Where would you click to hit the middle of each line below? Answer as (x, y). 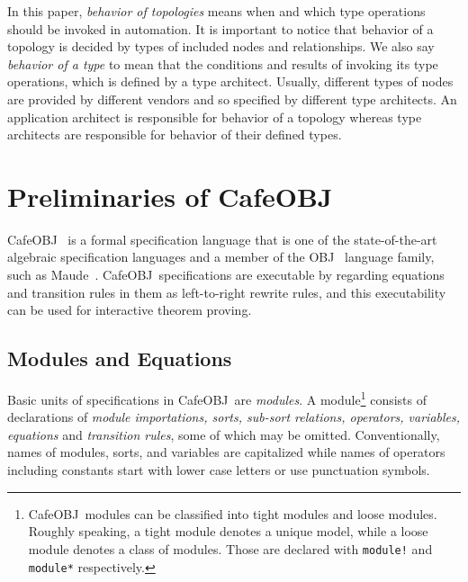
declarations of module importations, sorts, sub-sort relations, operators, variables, (234, 417)
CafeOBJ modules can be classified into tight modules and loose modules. (233, 513)
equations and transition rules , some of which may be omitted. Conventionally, (224, 434)
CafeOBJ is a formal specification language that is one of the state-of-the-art (222, 239)
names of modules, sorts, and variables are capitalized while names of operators (226, 452)
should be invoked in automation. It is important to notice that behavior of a (220, 28)
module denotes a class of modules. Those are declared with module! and (230, 548)
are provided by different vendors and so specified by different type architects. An (232, 98)
